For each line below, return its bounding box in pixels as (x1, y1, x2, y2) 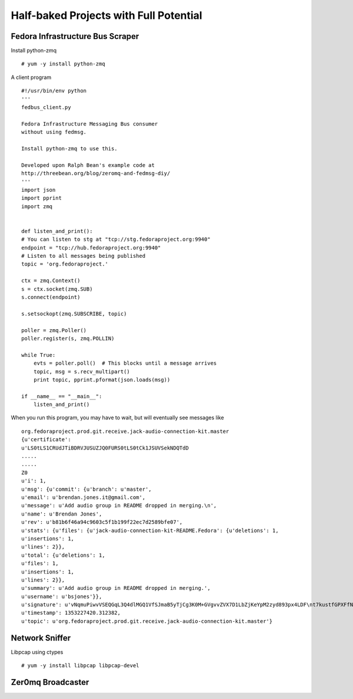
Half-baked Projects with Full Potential (11, 9, 202, 22)
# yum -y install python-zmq (21, 61, 105, 67)
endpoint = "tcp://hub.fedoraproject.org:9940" (21, 244, 161, 251)
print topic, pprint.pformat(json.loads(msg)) (33, 376, 171, 383)
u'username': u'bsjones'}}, (21, 593, 102, 600)
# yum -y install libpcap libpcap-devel (21, 662, 139, 669)
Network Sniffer (11, 633, 71, 643)
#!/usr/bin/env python (21, 87, 87, 94)
